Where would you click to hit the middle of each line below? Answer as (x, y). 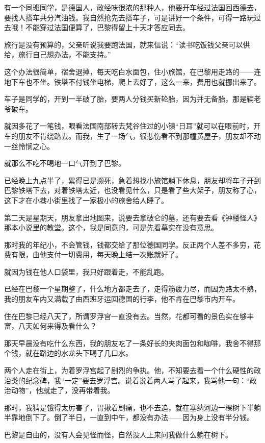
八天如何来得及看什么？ (57, 326)
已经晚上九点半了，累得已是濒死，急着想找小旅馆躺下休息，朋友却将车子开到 (132, 180)
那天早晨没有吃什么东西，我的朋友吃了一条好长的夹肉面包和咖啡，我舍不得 (129, 343)
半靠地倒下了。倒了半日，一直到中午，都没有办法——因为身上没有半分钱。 (129, 417)
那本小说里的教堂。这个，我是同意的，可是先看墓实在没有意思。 (111, 227)
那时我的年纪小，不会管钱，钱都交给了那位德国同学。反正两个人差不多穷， (129, 244)
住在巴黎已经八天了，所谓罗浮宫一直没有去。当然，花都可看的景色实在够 (125, 316)
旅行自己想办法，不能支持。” (64, 54)
